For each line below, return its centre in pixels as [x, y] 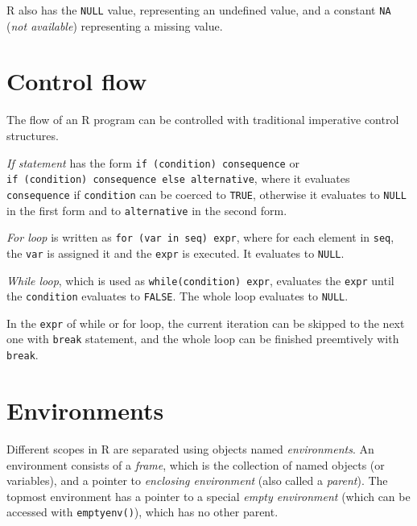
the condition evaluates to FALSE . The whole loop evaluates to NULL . [178, 296]
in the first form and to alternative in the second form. [147, 210]
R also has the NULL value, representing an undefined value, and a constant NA [199, 10]
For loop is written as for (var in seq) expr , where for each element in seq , [200, 237]
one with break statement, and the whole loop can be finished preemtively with [203, 339]
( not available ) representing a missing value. [115, 25]
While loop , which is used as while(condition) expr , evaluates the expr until [200, 280]
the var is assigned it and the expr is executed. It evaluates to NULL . [175, 253]
